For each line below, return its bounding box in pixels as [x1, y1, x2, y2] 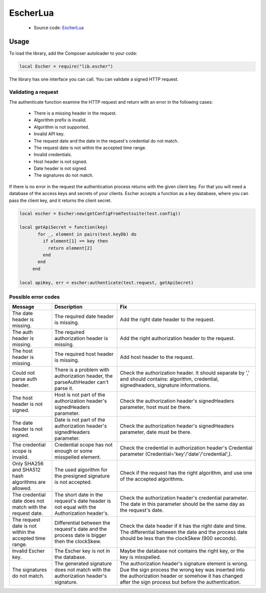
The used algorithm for [54, 467, 108, 474]
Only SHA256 [12, 460, 44, 467]
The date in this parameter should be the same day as [120, 501, 245, 508]
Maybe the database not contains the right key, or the [120, 548, 244, 554]
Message [12, 304, 34, 311]
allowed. [12, 485, 32, 492]
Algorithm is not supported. [33, 124, 90, 130]
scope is [12, 447, 32, 454]
